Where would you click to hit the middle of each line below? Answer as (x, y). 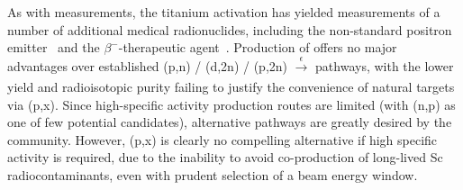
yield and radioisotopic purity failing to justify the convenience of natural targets (231, 86)
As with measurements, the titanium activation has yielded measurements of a (224, 12)
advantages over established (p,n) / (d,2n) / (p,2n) (148, 65)
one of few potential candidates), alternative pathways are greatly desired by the (230, 122)
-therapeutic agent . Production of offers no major (258, 47)
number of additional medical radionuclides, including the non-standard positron (230, 29)
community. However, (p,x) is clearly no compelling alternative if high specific (222, 139)
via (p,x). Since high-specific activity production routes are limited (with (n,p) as (231, 104)
